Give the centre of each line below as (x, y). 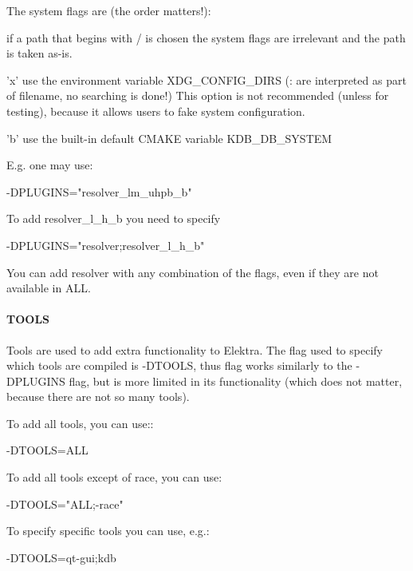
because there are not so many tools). (98, 397)
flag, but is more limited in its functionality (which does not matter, (236, 381)
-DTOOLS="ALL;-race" (65, 504)
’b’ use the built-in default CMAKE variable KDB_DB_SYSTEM (169, 138)
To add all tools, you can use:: (80, 423)
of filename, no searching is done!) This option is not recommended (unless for (198, 95)
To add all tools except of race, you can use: (114, 477)
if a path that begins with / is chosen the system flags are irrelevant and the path (206, 37)
